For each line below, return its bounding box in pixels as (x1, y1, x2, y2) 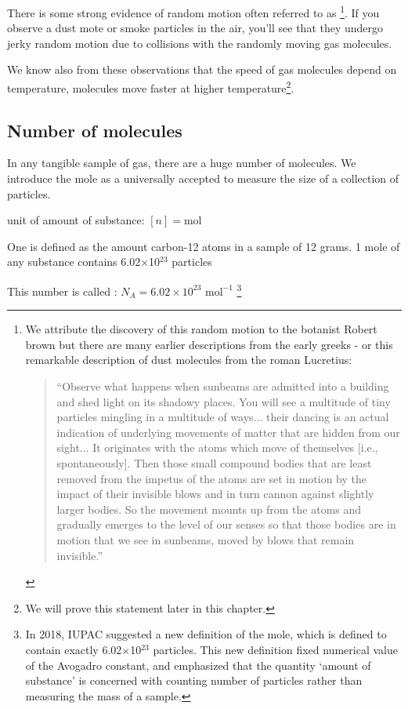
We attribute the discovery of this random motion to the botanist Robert (25, 321, 377, 337)
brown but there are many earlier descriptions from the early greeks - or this (25, 336, 393, 352)
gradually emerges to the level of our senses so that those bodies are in (56, 516, 396, 533)
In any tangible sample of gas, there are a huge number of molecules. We (7, 155, 356, 171)
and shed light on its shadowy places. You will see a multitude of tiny (56, 393, 391, 409)
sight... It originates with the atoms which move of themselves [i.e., (56, 439, 378, 456)
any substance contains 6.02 (7, 253, 141, 270)
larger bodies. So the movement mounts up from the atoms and (56, 500, 362, 517)
